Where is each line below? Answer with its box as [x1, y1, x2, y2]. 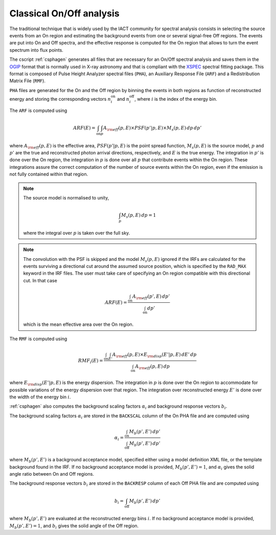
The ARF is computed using [9, 107, 67, 114]
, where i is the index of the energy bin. [134, 96, 217, 102]
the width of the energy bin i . [9, 394, 71, 400]
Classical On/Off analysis [9, 8, 120, 19]
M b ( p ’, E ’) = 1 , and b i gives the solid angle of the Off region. [9, 522, 139, 530]
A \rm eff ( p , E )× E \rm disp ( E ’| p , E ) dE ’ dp [112, 351, 197, 359]
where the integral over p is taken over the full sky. [23, 230, 130, 236]
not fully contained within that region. [9, 171, 88, 177]
